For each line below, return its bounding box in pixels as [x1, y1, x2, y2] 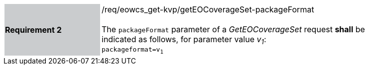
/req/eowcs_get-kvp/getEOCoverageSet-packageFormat [102, 4, 314, 14]
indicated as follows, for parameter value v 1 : [102, 34, 266, 46]
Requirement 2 [5, 24, 62, 35]
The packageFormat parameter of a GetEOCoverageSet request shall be [102, 24, 365, 34]
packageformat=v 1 [102, 46, 163, 55]
